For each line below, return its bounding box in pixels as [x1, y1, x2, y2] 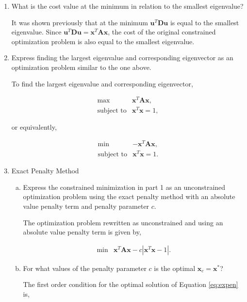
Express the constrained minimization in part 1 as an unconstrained [23, 182, 226, 192]
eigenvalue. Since [11, 27, 62, 37]
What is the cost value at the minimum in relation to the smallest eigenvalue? [11, 1, 244, 11]
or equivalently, [11, 122, 57, 132]
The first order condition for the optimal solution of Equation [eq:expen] [23, 279, 238, 289]
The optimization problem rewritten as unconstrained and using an [23, 217, 223, 227]
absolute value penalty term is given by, [23, 227, 141, 237]
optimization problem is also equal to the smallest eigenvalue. [11, 36, 195, 46]
